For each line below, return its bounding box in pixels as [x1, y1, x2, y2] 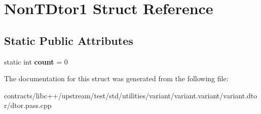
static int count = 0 [4, 56, 68, 67]
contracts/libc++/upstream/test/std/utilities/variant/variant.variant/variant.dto [4, 90, 257, 100]
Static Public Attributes [4, 32, 133, 48]
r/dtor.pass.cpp [4, 100, 52, 110]
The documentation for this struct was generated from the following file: [4, 73, 229, 84]
